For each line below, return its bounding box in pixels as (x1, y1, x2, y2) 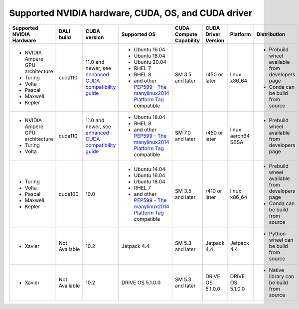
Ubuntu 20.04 (134, 58, 166, 65)
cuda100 (58, 190, 79, 197)
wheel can (269, 236, 294, 243)
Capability (174, 37, 200, 44)
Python (269, 230, 286, 237)
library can (269, 273, 294, 280)
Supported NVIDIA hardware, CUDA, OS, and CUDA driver (9, 7, 253, 18)
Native (269, 267, 284, 274)
